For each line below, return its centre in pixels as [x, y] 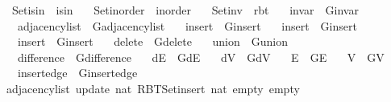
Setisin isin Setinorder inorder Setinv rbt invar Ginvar [185, 10]
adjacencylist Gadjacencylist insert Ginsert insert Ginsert [187, 25]
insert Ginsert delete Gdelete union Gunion [153, 41]
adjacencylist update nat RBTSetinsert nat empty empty [153, 88]
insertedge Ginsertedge [77, 73]
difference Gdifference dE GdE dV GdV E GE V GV [201, 57]
